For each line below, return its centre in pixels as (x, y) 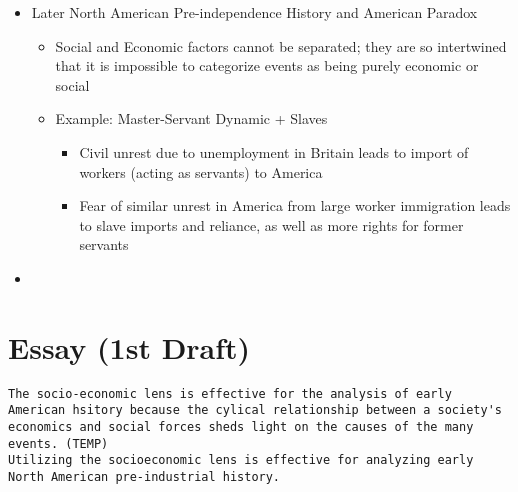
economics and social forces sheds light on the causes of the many (241, 426)
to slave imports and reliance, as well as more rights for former (271, 224)
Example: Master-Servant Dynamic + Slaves (191, 118)
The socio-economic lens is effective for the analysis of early (230, 393)
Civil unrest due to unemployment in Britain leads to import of (274, 151)
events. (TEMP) (58, 443)
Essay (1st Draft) (129, 346)
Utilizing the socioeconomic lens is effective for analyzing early (241, 460)
